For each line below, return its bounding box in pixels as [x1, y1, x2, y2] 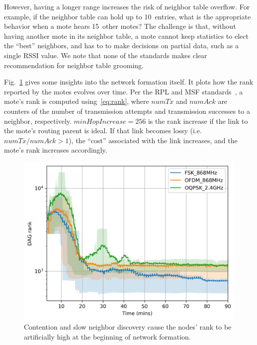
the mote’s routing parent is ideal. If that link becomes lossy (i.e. [4, 125, 202, 136]
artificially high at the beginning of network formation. [24, 331, 191, 342]
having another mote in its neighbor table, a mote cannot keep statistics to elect [4, 30, 249, 41]
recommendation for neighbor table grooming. [4, 60, 144, 70]
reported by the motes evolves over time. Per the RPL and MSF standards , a [4, 86, 243, 96]
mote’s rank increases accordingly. [4, 145, 107, 155]
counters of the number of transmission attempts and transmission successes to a [4, 105, 250, 116]
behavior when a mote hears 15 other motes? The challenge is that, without [4, 21, 236, 31]
